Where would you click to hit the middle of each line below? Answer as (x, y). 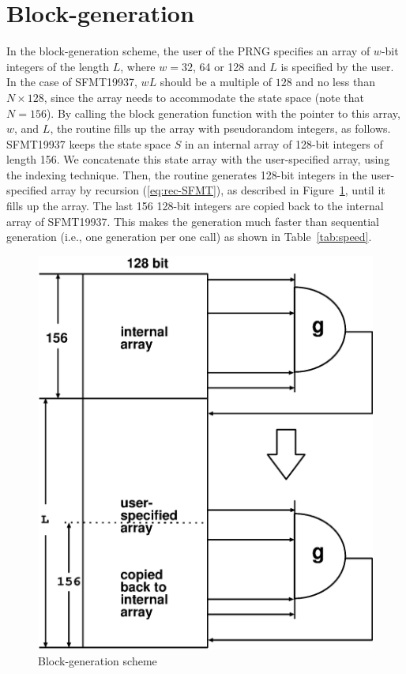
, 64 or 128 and (229, 66)
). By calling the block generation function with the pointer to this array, (223, 113)
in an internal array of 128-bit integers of (284, 143)
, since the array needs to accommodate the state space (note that (204, 97)
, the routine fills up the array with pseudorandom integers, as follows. (220, 128)
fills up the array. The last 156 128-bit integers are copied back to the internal (195, 206)
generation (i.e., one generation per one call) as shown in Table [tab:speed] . (189, 237)
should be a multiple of (216, 82)
